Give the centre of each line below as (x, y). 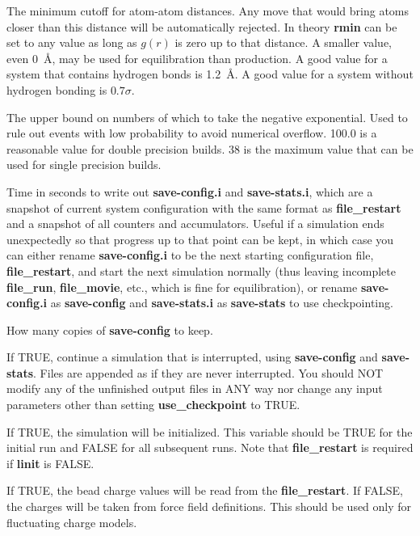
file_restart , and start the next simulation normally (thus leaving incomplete (201, 270)
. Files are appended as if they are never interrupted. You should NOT (208, 372)
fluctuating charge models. (72, 522)
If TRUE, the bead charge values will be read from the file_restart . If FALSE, (205, 490)
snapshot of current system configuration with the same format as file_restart (204, 207)
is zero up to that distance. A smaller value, (283, 42)
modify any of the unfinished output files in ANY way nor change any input (195, 388)
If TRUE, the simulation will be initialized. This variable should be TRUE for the (210, 431)
